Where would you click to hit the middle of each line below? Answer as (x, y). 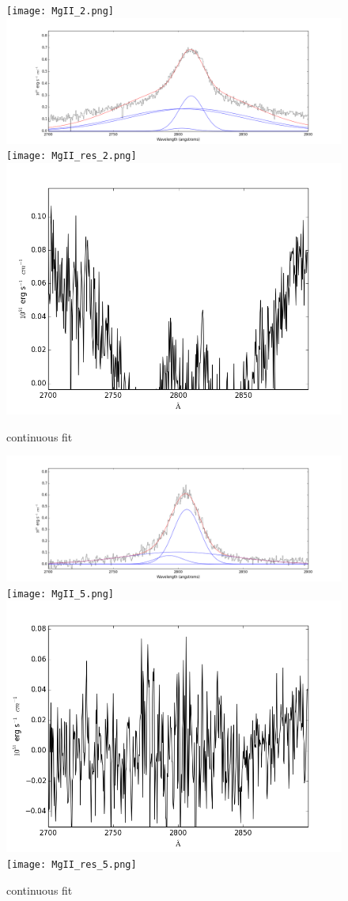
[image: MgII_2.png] (61, 11)
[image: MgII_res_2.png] (72, 156)
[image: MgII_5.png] (61, 594)
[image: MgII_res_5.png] (72, 864)
